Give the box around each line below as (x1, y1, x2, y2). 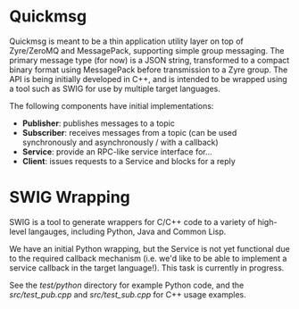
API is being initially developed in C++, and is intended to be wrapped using (9, 73, 287, 84)
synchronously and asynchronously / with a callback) (21, 137, 219, 147)
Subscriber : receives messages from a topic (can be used (21, 127, 237, 138)
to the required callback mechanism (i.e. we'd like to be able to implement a (9, 253, 287, 263)
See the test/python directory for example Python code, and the (9, 280, 245, 290)
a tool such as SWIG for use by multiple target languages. (9, 83, 220, 94)
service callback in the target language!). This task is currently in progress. (9, 262, 285, 273)
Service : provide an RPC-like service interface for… (21, 146, 212, 157)
